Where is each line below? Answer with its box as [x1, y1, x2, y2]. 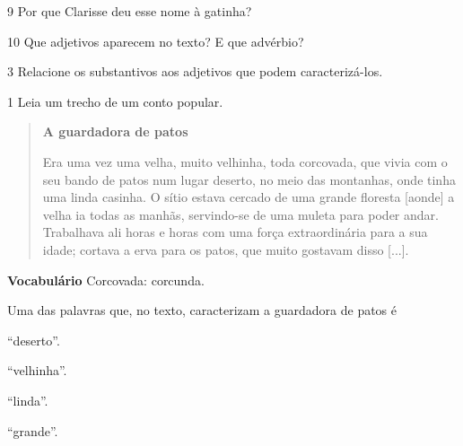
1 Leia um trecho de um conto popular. [7, 92, 223, 110]
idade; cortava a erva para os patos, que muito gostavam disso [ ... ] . [42, 240, 409, 258]
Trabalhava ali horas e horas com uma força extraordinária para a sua [42, 223, 428, 241]
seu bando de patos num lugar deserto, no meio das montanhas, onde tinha [42, 170, 456, 188]
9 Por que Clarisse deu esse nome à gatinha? [7, 2, 252, 20]
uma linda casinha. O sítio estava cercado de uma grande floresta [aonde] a [42, 188, 455, 206]
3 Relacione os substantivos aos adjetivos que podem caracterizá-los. [7, 62, 383, 81]
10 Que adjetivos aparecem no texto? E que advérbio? [7, 31, 304, 50]
